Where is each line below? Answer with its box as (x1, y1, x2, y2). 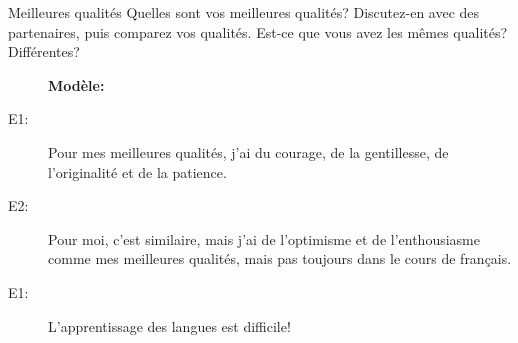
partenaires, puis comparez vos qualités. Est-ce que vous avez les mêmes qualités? (8, 21, 508, 42)
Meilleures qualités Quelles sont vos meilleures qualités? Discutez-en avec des (8, 2, 480, 22)
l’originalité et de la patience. (48, 161, 227, 182)
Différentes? (8, 41, 80, 62)
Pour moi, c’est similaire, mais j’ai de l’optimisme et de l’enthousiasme (48, 228, 480, 249)
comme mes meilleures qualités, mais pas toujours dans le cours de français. (48, 248, 512, 269)
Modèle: (48, 74, 105, 95)
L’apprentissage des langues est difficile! (48, 315, 291, 336)
